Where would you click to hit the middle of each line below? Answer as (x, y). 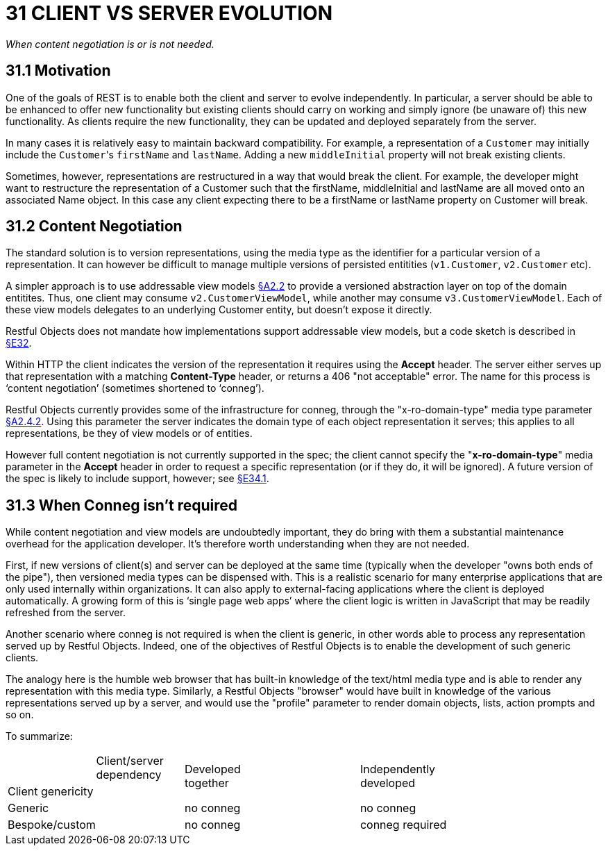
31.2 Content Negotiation (94, 226)
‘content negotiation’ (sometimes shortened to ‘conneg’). (135, 388)
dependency (129, 775)
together (206, 783)
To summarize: (39, 736)
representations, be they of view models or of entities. (129, 433)
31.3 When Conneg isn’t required (122, 505)
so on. (20, 715)
